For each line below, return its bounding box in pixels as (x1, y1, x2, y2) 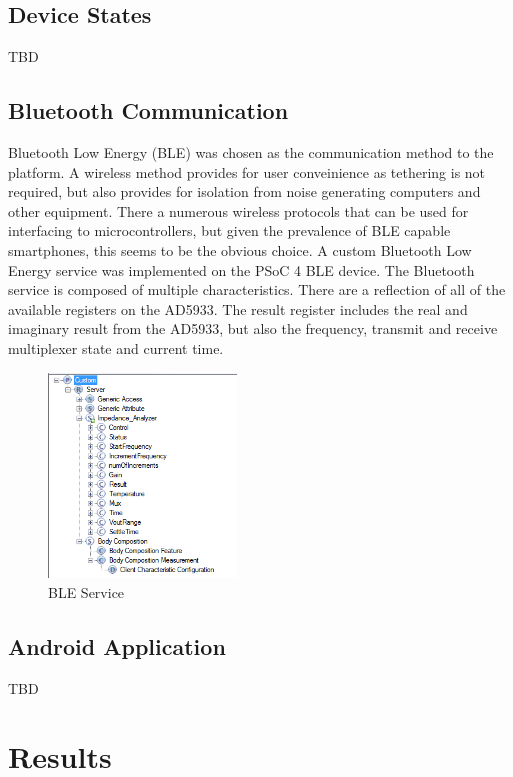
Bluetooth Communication (8, 95, 289, 126)
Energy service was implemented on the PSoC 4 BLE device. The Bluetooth (8, 259, 475, 280)
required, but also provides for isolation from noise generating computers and (8, 181, 481, 202)
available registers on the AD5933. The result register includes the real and (8, 298, 468, 319)
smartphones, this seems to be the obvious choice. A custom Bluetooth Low (8, 239, 472, 260)
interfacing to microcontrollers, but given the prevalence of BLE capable (8, 220, 451, 241)
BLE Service (48, 581, 125, 602)
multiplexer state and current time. (8, 337, 224, 358)
